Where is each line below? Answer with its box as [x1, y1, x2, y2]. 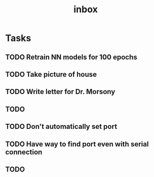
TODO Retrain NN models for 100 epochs [5, 53, 138, 61]
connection [5, 147, 42, 157]
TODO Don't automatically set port [5, 122, 117, 131]
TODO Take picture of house [5, 70, 97, 79]
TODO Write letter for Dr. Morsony [5, 87, 116, 96]
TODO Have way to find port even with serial [5, 140, 149, 148]
